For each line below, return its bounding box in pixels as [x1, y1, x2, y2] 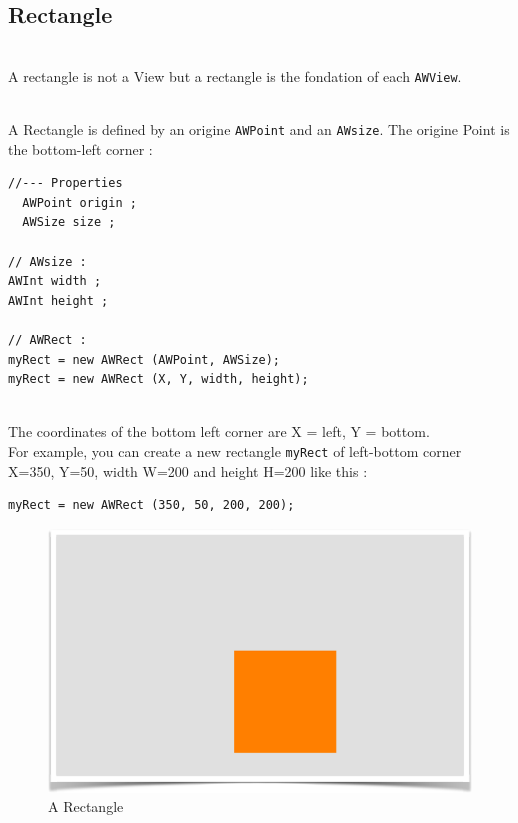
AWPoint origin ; [22, 195, 137, 210]
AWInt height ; [8, 293, 109, 308]
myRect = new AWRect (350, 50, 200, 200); [8, 498, 295, 513]
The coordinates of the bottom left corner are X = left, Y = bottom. [8, 421, 430, 442]
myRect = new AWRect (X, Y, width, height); [8, 372, 309, 387]
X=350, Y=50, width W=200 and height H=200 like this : [8, 460, 368, 481]
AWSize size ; [22, 215, 116, 230]
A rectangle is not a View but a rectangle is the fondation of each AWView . [8, 65, 462, 86]
